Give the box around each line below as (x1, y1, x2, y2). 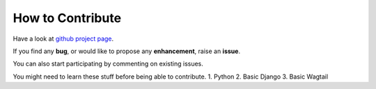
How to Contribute (13, 10, 122, 26)
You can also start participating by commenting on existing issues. (13, 59, 203, 68)
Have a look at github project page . (13, 34, 114, 43)
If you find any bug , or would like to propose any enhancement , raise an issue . (13, 47, 240, 55)
